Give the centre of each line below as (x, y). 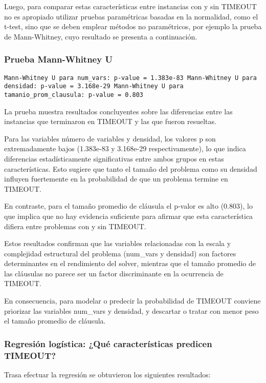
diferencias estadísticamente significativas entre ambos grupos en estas (114, 158)
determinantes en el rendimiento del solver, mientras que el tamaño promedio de (130, 263)
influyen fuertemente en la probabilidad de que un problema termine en (116, 179)
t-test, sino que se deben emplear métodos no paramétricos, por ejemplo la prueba (133, 26)
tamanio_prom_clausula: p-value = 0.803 (74, 95)
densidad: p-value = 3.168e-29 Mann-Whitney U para (94, 86)
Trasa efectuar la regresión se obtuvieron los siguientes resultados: (107, 374)
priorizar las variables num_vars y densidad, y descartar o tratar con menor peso (131, 310)
